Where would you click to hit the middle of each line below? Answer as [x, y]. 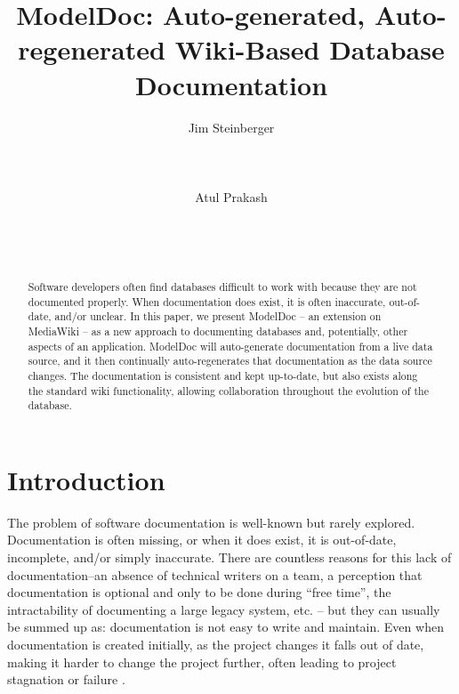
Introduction [86, 479]
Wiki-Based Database [310, 49]
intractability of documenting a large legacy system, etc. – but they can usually [224, 609]
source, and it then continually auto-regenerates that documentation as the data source [230, 361]
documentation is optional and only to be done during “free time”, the [199, 592]
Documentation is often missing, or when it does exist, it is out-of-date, [202, 540]
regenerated [92, 49]
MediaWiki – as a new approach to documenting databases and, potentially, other [218, 331]
